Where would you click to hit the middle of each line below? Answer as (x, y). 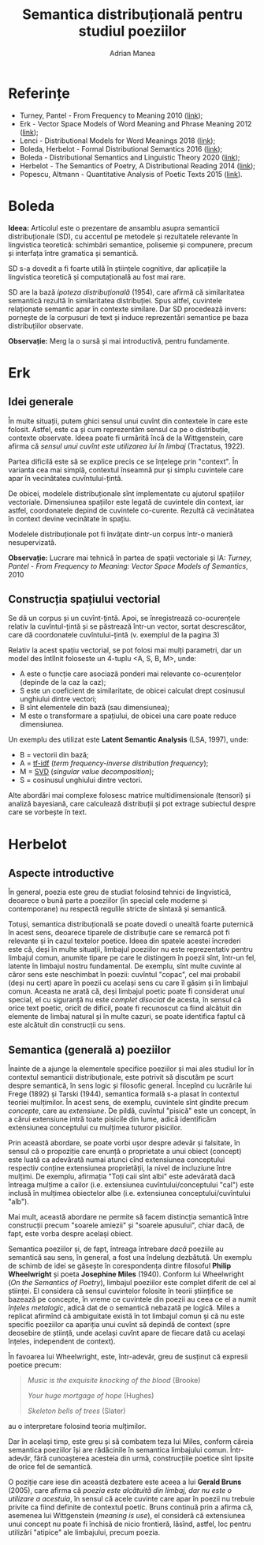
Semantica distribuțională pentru (132, 15)
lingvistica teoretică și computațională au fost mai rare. (97, 276)
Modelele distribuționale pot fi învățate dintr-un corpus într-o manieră (121, 534)
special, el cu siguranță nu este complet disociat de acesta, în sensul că (125, 1000)
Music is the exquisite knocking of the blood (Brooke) (114, 1381)
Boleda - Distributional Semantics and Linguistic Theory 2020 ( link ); (130, 157)
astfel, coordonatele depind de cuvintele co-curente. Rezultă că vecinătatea (131, 510)
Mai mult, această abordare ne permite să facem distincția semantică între (128, 1217)
